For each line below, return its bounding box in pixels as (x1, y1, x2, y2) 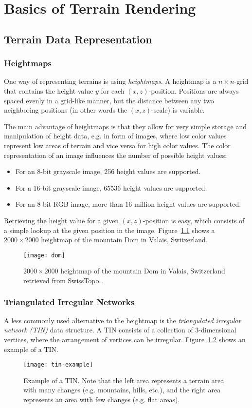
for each (101, 85, 125, 96)
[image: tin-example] (23, 361, 93, 369)
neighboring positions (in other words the (4, 105, 127, 115)
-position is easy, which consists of (143, 215, 245, 225)
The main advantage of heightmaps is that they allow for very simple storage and (4, 121, 247, 131)
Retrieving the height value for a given (4, 215, 119, 225)
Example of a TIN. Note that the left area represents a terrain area (23, 375, 224, 385)
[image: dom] (23, 252, 65, 259)
